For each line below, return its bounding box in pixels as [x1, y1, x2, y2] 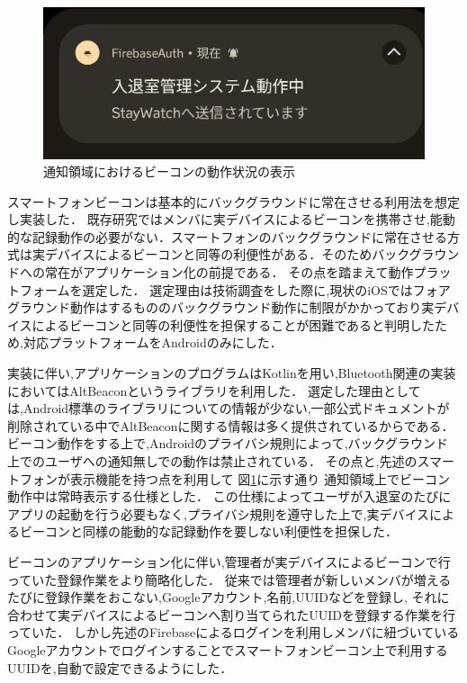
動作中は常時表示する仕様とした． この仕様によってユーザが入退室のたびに [7, 487, 452, 506]
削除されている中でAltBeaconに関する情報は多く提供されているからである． [7, 416, 454, 435]
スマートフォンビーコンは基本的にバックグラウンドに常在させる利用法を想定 [7, 192, 461, 211]
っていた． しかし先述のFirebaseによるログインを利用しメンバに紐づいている [7, 623, 460, 642]
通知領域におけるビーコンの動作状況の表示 [43, 162, 295, 181]
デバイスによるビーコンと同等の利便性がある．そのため [44, 245, 373, 264]
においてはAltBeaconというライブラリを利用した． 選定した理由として [7, 381, 421, 400]
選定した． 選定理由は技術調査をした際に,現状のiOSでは [82, 280, 413, 299]
